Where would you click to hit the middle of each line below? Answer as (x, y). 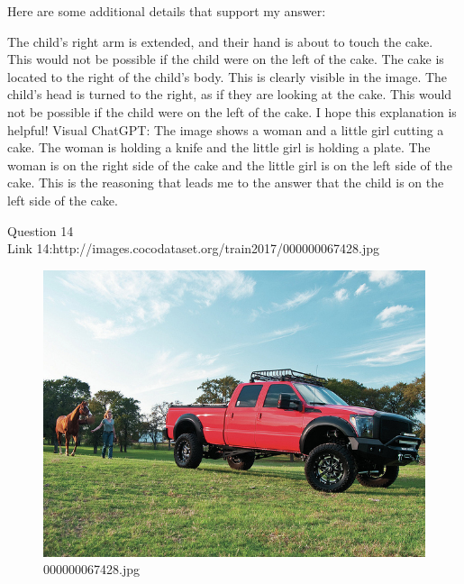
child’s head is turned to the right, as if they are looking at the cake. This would (230, 94)
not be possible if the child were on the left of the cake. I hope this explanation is (232, 111)
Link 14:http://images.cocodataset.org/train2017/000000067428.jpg (194, 248)
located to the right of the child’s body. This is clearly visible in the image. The (227, 76)
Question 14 (41, 230)
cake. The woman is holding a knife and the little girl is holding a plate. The (219, 147)
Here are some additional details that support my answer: (167, 11)
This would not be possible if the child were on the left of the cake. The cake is (226, 59)
